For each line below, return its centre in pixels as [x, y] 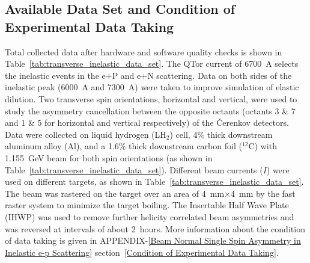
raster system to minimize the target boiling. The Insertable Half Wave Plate [147, 205]
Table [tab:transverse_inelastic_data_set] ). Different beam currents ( [134, 169]
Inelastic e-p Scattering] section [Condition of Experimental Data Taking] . [142, 252]
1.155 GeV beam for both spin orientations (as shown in [109, 157]
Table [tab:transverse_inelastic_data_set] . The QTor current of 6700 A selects [152, 63]
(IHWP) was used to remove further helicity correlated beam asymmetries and [150, 216]
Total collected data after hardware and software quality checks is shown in [144, 51]
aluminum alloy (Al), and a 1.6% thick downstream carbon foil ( [123, 146]
